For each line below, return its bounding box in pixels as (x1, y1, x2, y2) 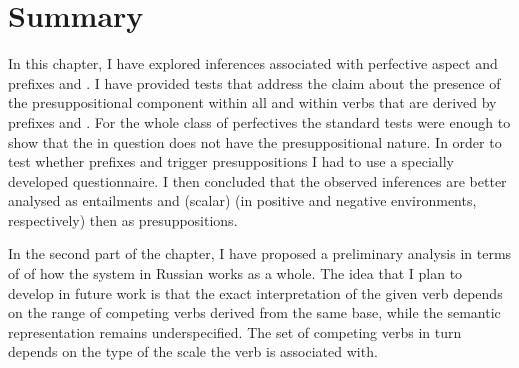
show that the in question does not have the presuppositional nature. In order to (8, 131, 502, 152)
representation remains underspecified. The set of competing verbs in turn (8, 321, 462, 342)
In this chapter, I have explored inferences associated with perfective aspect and (8, 53, 498, 74)
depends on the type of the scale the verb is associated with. (8, 341, 378, 362)
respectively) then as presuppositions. (8, 209, 238, 230)
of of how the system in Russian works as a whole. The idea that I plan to (8, 263, 463, 284)
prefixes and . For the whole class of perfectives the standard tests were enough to (8, 111, 511, 132)
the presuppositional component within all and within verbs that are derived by (8, 92, 497, 113)
